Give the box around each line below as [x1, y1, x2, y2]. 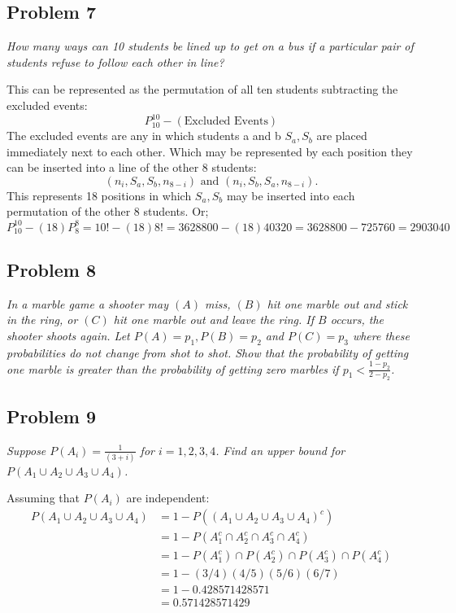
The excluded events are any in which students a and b [7, 127, 281, 144]
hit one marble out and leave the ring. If [113, 311, 315, 328]
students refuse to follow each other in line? [7, 53, 224, 70]
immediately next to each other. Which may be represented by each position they [7, 142, 413, 160]
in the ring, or [7, 311, 78, 328]
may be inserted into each [226, 186, 355, 204]
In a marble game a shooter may [7, 295, 168, 312]
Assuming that [7, 489, 80, 506]
